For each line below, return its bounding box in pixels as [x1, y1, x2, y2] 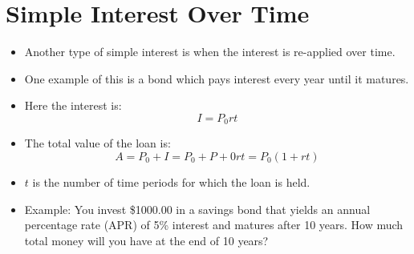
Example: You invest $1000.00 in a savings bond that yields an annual [24, 200, 371, 217]
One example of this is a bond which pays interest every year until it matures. [24, 70, 409, 87]
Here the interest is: [24, 97, 122, 114]
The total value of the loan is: [24, 135, 171, 151]
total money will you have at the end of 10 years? [24, 232, 269, 248]
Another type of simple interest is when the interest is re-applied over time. [24, 43, 396, 60]
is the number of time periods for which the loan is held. [32, 173, 310, 190]
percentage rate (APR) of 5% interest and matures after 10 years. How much [24, 216, 404, 233]
